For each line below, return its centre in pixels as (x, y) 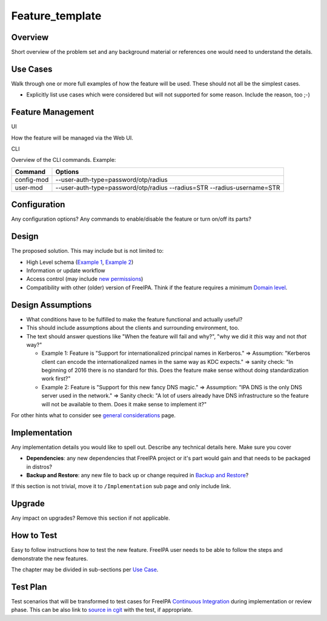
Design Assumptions (51, 305)
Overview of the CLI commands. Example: (64, 160)
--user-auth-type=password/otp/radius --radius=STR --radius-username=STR (168, 187)
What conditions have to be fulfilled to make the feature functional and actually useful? (134, 319)
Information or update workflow (66, 270)
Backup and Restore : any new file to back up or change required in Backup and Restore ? (137, 475)
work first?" (56, 378)
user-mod (29, 187)
